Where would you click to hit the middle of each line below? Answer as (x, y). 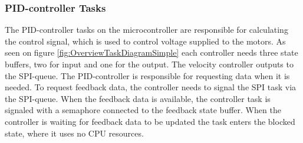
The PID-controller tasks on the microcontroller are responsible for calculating (146, 30)
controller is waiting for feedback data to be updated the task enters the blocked (150, 121)
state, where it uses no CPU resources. (74, 133)
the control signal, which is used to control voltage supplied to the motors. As (145, 41)
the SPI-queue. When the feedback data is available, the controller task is (138, 98)
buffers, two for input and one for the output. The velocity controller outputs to (149, 64)
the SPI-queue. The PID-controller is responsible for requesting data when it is (147, 75)
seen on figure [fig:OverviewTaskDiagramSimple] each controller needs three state (151, 52)
